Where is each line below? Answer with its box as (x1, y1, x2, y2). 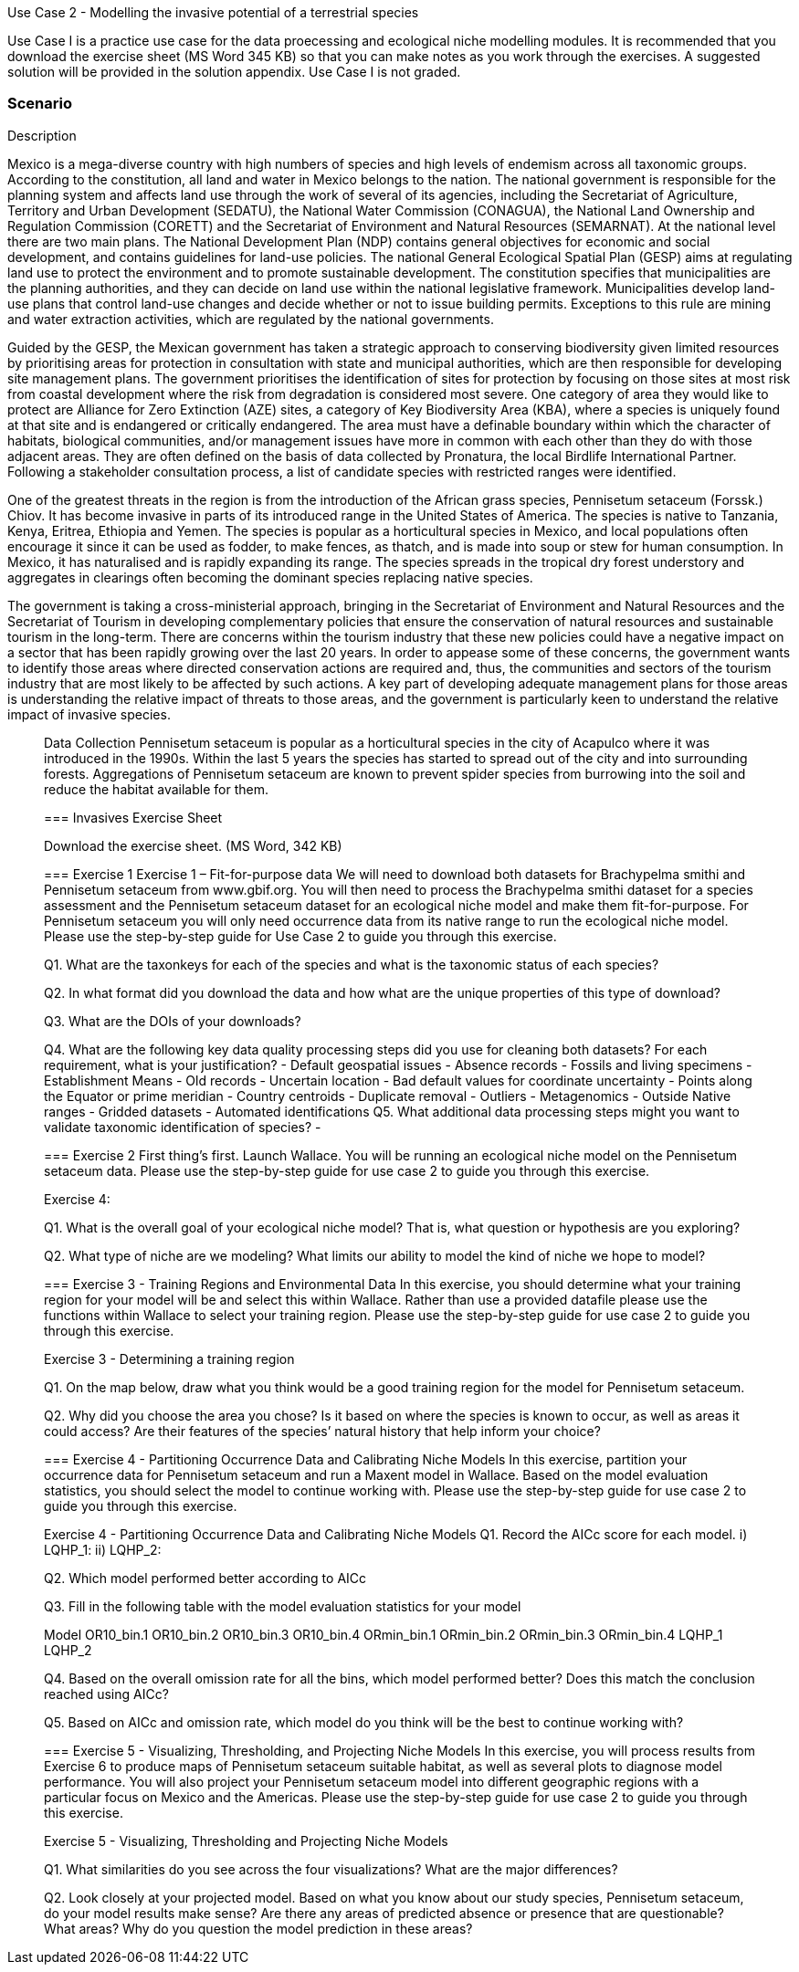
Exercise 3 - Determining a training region (44, 1350, 295, 1367)
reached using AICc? (44, 1685, 169, 1702)
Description (7, 127, 77, 143)
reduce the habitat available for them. (44, 781, 268, 797)
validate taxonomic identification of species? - (44, 1118, 321, 1135)
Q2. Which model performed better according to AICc (44, 1569, 367, 1586)
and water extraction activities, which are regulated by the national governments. (7, 310, 494, 327)
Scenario (7, 94, 72, 113)
